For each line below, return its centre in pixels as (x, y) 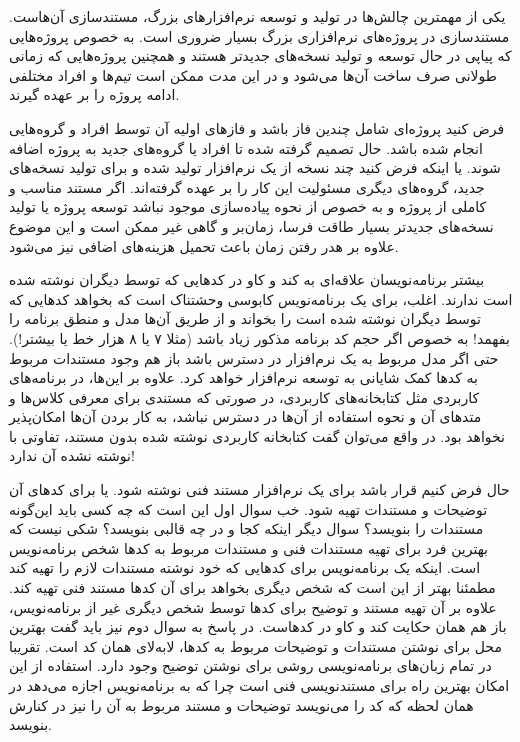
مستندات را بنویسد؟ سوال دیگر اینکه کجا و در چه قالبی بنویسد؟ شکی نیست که (246, 528)
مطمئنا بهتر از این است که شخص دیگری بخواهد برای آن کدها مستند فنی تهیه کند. (252, 587)
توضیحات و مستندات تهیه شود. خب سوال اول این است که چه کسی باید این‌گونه (248, 508)
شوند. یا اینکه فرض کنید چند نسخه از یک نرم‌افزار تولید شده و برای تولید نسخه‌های (255, 167)
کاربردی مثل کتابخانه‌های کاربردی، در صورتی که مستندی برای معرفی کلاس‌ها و (244, 396)
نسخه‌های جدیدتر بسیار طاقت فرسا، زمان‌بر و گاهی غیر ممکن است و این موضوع (251, 225)
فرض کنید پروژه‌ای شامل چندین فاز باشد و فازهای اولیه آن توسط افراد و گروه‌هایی (257, 127)
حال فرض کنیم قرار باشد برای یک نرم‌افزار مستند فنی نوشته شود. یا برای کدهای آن (259, 489)
